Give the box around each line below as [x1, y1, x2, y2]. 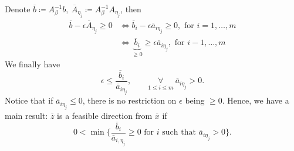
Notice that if [5, 94, 53, 107]
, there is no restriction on [82, 94, 177, 107]
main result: [5, 109, 48, 121]
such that [162, 128, 196, 137]
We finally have [5, 58, 60, 70]
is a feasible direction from [57, 109, 153, 121]
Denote [5, 3, 31, 15]
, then [120, 3, 141, 15]
